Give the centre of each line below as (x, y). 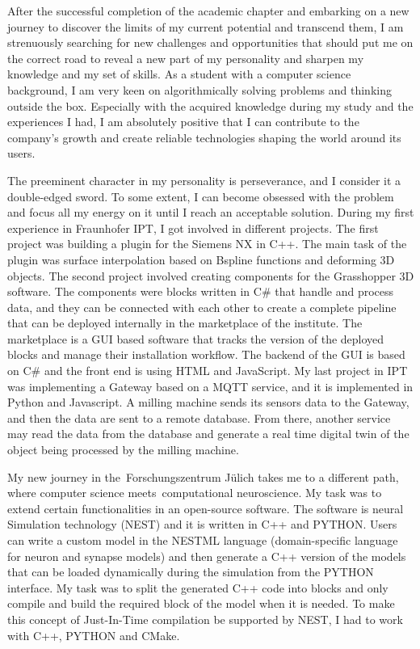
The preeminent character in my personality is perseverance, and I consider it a (204, 180)
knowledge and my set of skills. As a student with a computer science (179, 74)
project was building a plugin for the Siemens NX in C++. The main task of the (207, 244)
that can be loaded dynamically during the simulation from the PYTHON (191, 572)
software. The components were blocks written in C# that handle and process (201, 291)
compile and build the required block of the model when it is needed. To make (201, 603)
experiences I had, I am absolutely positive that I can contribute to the (183, 122)
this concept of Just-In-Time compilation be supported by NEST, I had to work (205, 619)
